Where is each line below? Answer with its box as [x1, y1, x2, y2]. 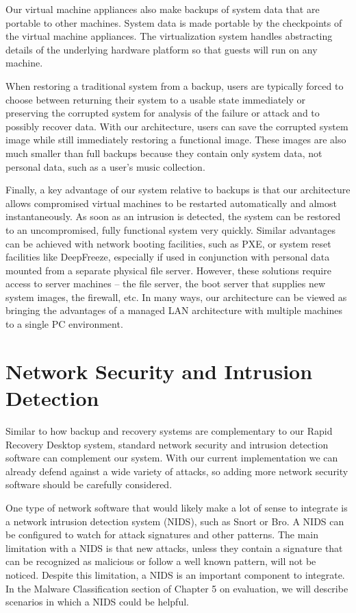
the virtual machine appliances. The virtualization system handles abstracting [5, 29, 333, 43]
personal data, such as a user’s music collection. [5, 159, 205, 173]
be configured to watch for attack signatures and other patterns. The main [5, 527, 318, 542]
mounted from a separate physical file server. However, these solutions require [5, 263, 331, 277]
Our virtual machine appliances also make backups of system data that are [5, 2, 320, 16]
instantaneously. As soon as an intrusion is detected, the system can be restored [5, 209, 341, 224]
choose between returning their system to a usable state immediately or [5, 92, 305, 106]
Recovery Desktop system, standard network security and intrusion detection [5, 437, 329, 451]
